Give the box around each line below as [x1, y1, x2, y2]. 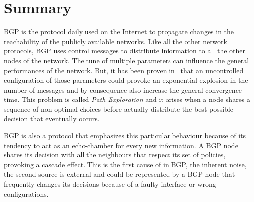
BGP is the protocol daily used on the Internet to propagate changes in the [4, 26, 234, 37]
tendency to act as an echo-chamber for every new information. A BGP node [4, 140, 238, 150]
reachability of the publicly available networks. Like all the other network [4, 36, 227, 46]
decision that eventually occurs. [4, 113, 100, 124]
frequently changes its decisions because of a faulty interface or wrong [4, 179, 216, 189]
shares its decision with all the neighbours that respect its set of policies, [4, 150, 226, 160]
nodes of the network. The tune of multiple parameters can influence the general [4, 55, 249, 65]
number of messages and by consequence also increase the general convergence [4, 84, 242, 95]
